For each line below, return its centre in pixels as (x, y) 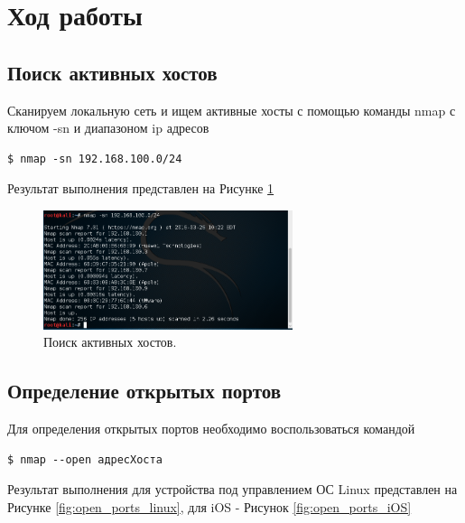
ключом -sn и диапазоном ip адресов (108, 128)
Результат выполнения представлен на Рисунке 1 (141, 188)
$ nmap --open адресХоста (85, 459)
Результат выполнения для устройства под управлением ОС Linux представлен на (232, 489)
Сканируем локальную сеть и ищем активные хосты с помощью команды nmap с (232, 110)
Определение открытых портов (144, 391)
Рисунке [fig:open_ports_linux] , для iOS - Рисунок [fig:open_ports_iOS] (209, 506)
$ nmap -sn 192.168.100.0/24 (95, 159)
